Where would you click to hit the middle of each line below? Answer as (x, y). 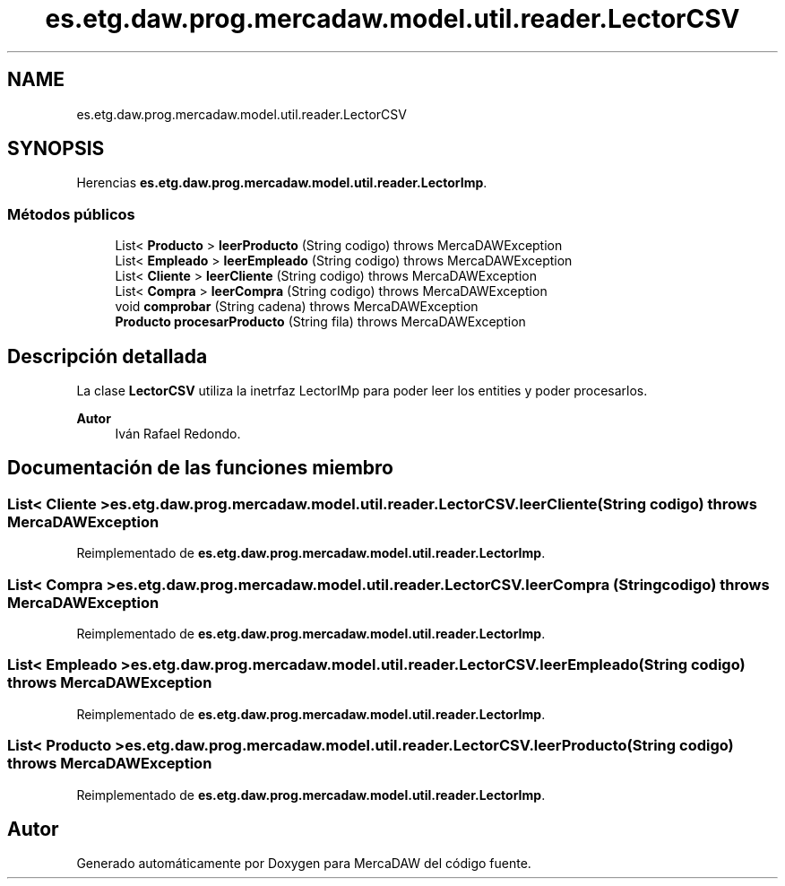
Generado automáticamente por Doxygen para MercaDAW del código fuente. (304, 864)
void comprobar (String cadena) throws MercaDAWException (297, 307)
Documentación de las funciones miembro (200, 468)
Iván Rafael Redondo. (178, 434)
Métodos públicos (71, 214)
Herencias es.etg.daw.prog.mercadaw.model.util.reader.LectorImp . (282, 183)
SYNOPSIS (56, 149)
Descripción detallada (108, 356)
